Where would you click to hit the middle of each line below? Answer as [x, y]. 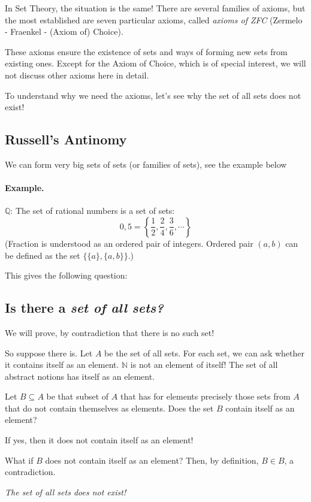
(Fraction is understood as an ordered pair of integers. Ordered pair [129, 243]
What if [19, 460]
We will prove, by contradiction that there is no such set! [110, 332]
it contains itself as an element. [62, 365]
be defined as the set [43, 255]
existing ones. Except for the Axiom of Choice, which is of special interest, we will [155, 63]
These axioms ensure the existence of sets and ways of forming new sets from [146, 51]
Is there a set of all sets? [84, 308]
